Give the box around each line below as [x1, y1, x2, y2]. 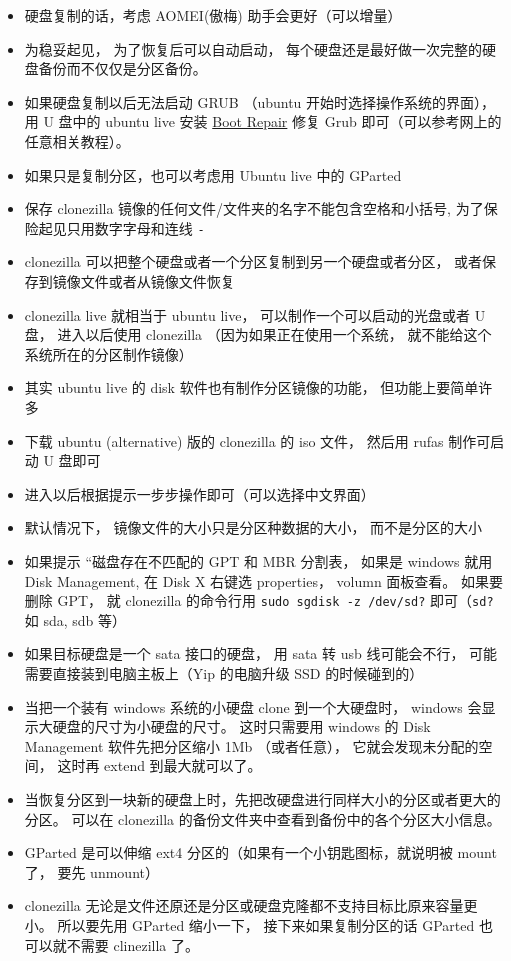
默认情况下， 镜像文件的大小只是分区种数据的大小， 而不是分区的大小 [24, 517, 483, 538]
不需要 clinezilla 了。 [66, 934, 200, 955]
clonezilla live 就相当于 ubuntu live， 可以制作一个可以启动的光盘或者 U [24, 304, 486, 325]
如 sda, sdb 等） [24, 609, 127, 630]
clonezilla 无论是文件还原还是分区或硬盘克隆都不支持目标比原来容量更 [24, 895, 478, 916]
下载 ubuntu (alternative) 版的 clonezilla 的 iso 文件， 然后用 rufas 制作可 [24, 430, 491, 451]
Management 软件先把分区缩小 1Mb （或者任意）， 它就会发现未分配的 [24, 735, 479, 756]
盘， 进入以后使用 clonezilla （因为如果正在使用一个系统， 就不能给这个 [24, 324, 492, 345]
